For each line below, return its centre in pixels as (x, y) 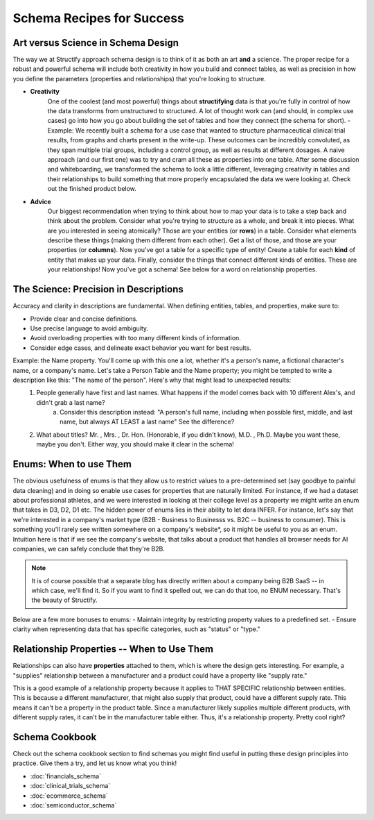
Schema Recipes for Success (99, 18)
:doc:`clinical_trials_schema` (70, 786)
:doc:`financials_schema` (66, 776)
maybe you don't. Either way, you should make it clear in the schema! (135, 444)
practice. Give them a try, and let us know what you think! (95, 763)
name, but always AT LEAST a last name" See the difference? (147, 422)
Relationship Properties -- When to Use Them (113, 649)
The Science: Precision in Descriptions (98, 289)
